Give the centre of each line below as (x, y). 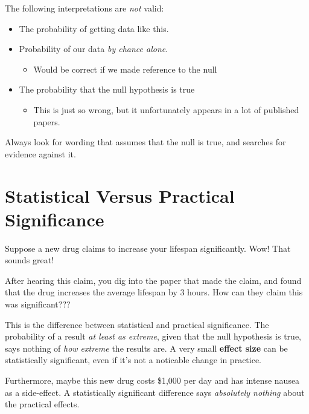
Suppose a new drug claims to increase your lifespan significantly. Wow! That (148, 248)
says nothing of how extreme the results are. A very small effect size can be (146, 348)
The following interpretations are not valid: (84, 8)
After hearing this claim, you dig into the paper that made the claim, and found (153, 280)
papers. (47, 121)
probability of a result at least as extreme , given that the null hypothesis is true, (153, 336)
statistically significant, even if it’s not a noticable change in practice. (133, 360)
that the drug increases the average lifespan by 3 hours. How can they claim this (154, 292)
